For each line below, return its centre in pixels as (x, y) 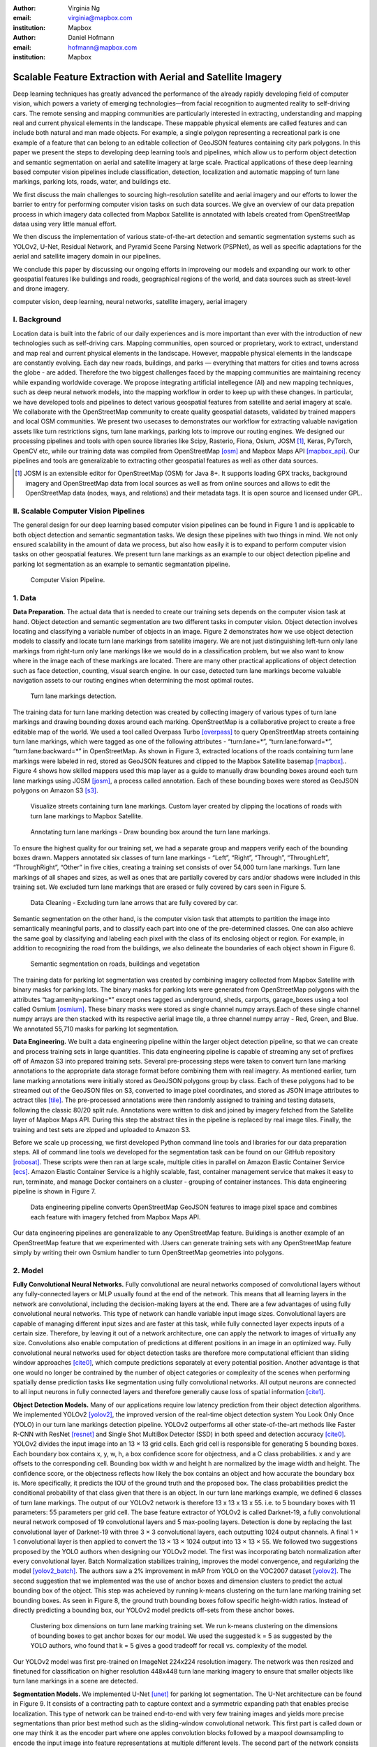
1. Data (24, 597)
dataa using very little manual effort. (65, 224)
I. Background (37, 319)
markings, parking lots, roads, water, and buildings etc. (92, 182)
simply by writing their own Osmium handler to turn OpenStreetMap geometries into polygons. (148, 1252)
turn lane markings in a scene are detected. (75, 1681)
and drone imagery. (41, 289)
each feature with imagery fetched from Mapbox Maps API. (116, 1217)
